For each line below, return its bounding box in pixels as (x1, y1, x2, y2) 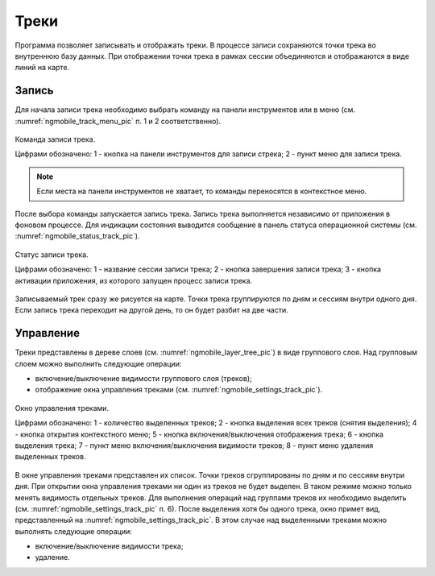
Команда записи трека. (14, 135, 96, 144)
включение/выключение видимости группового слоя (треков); (35, 374, 253, 383)
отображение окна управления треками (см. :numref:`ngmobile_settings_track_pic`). (35, 385, 323, 395)
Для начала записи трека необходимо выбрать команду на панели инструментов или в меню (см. (14, 105, 356, 114)
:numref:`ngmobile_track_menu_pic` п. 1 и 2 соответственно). (14, 116, 222, 126)
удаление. (35, 553, 70, 562)
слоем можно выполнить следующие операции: (14, 358, 182, 368)
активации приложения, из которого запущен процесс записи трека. (14, 276, 253, 285)
